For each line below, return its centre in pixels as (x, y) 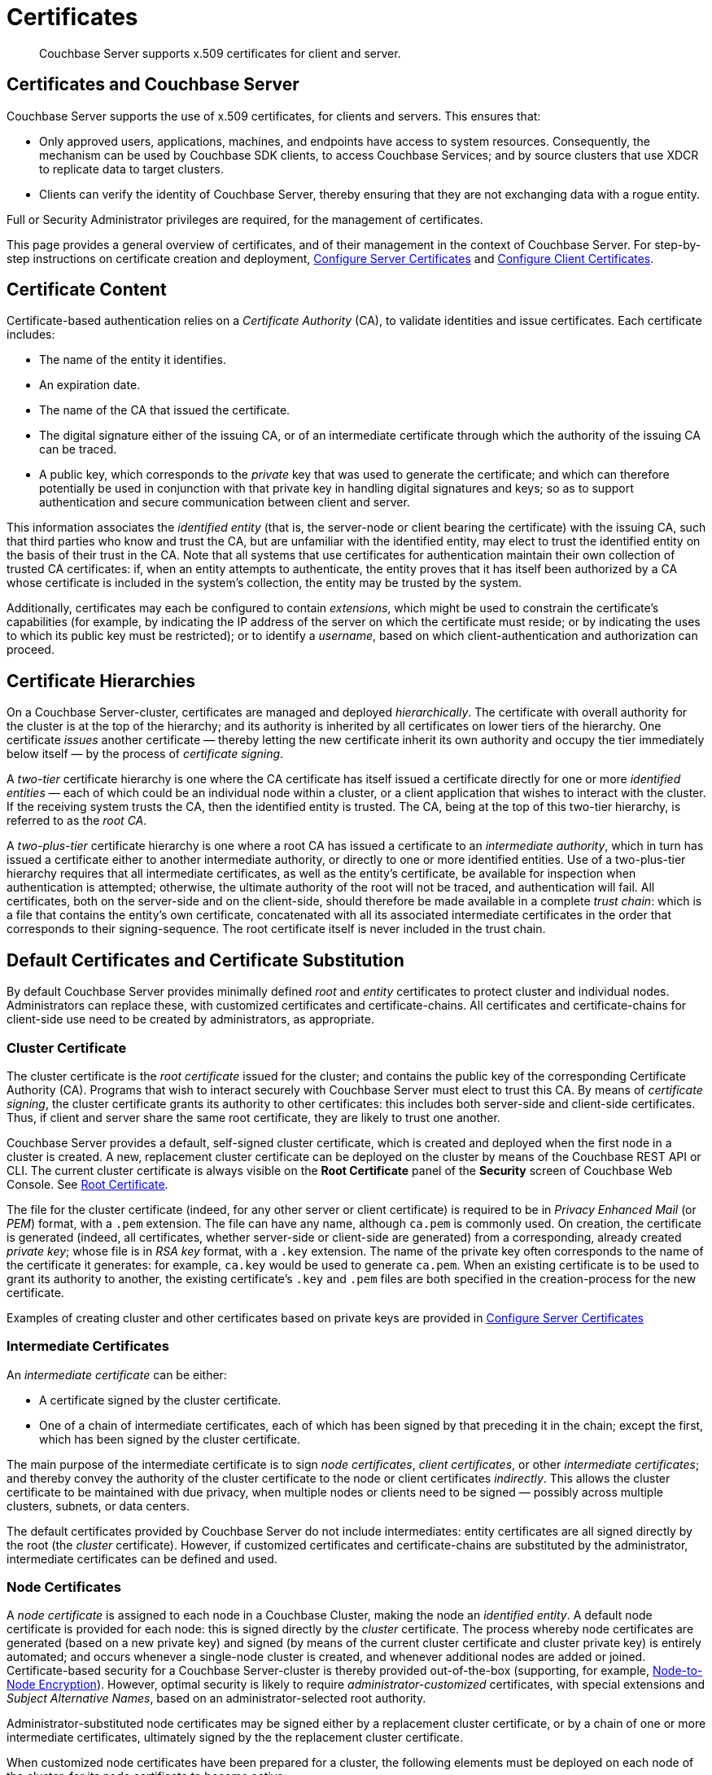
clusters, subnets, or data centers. (98, 1505)
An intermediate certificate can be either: (117, 1374)
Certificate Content (87, 290)
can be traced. (78, 449)
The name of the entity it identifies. (133, 360)
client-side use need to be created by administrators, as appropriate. (190, 1019)
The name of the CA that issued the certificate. (165, 410)
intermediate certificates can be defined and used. (142, 1558)
